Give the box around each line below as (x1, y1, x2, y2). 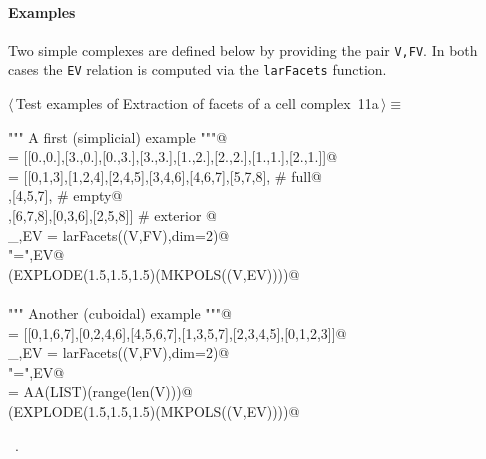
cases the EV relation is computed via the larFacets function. (8, 59, 387, 80)
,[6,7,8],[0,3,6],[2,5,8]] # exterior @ (8, 205, 217, 226)
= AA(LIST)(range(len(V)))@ (8, 381, 193, 402)
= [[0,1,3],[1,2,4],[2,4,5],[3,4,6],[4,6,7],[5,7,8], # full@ (8, 165, 322, 186)
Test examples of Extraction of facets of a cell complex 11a (15, 93, 379, 114)
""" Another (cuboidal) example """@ (8, 303, 232, 324)
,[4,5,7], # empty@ (8, 185, 123, 206)
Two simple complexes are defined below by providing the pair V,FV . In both (8, 39, 478, 60)
